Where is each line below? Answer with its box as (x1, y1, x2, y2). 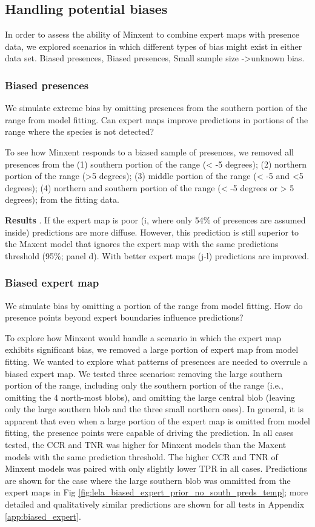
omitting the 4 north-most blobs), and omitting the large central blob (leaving (5, 390, 296, 403)
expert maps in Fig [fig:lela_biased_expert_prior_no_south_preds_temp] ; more (5, 486, 308, 498)
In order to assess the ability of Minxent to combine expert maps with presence (5, 28, 299, 41)
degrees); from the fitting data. (5, 193, 119, 206)
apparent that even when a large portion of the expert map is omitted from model (5, 414, 310, 427)
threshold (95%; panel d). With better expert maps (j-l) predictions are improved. (5, 249, 310, 262)
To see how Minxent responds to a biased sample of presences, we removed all (5, 145, 294, 158)
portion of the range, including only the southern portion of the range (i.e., (5, 379, 283, 392)
